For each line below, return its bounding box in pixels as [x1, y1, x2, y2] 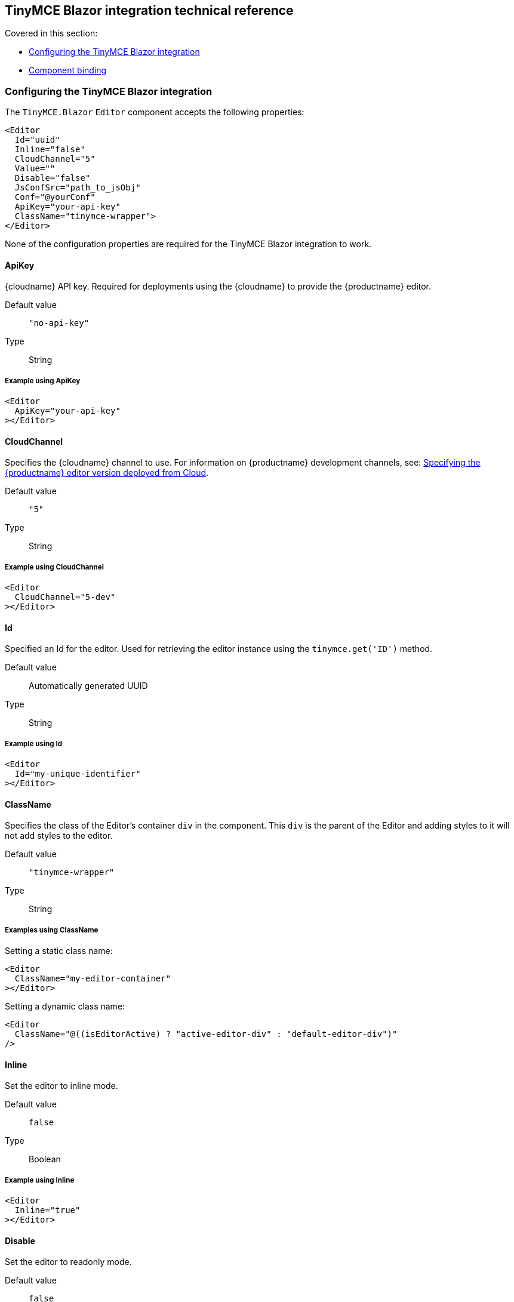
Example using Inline [5, 1175, 75, 1184]
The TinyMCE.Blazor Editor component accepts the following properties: [5, 107, 304, 118]
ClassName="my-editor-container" [14, 974, 171, 984]
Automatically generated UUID [29, 681, 148, 691]
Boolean [29, 1154, 61, 1165]
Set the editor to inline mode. [5, 1081, 118, 1091]
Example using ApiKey [5, 376, 81, 385]
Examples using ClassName [5, 925, 99, 934]
